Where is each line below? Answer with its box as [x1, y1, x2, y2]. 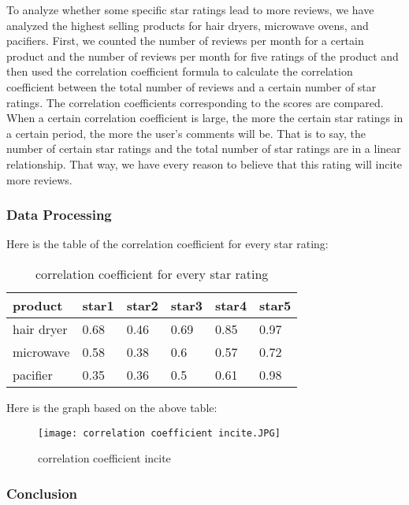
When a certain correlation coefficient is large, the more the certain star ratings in [6, 110, 403, 126]
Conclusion [6, 483, 77, 503]
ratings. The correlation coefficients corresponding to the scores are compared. [6, 94, 384, 110]
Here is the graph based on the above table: [6, 399, 218, 415]
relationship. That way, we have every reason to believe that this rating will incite [6, 155, 403, 172]
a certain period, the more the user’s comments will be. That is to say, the [6, 124, 366, 141]
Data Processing [6, 205, 112, 225]
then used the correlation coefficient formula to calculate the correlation [6, 63, 353, 80]
